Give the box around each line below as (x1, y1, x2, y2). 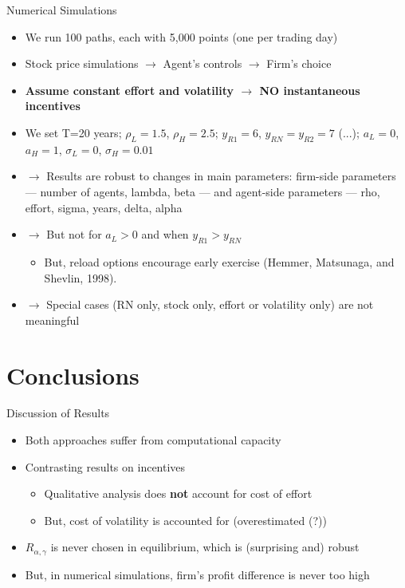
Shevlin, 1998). (44, 269, 117, 286)
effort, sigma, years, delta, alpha (25, 199, 183, 215)
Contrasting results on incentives (25, 458, 186, 475)
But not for (46, 226, 102, 243)
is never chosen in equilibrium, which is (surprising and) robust (50, 539, 360, 555)
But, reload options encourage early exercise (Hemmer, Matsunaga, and (44, 253, 395, 270)
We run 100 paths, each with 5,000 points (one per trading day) (25, 28, 338, 45)
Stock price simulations (25, 55, 139, 72)
